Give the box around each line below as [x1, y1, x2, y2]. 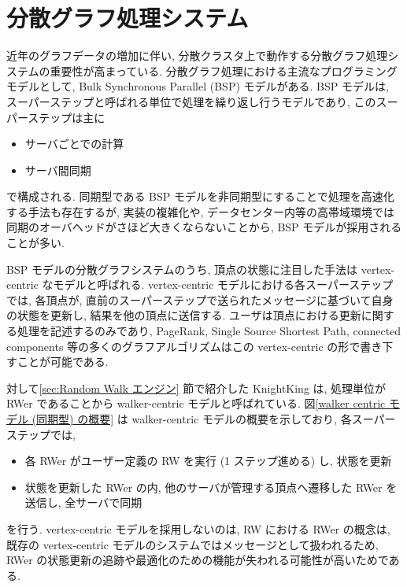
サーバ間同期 [24, 161, 91, 178]
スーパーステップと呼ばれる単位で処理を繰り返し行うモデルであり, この [6, 93, 376, 109]
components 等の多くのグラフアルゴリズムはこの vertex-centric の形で [6, 338, 361, 354]
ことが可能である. [17, 353, 109, 370]
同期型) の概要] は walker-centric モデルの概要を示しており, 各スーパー [36, 411, 396, 426]
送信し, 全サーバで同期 [24, 494, 142, 511]
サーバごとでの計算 [24, 135, 124, 152]
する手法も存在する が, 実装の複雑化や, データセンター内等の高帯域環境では [6, 203, 395, 220]
